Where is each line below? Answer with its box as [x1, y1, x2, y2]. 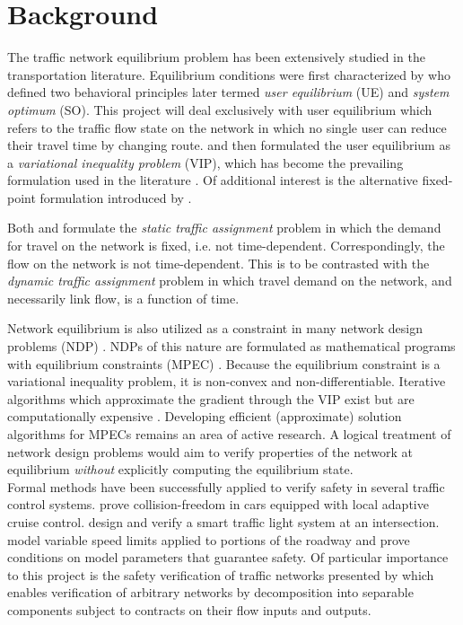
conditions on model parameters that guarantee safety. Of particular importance [7, 548, 449, 567]
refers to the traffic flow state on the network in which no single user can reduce [7, 118, 447, 136]
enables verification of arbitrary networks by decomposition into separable [7, 583, 414, 602]
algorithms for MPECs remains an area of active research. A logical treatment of [7, 425, 451, 443]
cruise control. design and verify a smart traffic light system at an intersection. [7, 512, 440, 531]
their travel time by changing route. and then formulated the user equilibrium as [7, 136, 450, 154]
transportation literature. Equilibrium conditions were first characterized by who [7, 65, 450, 84]
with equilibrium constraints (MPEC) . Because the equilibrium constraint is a [7, 354, 441, 373]
